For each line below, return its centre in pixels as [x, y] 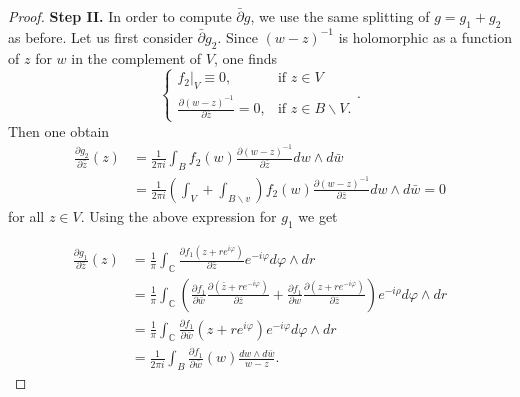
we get [318, 215]
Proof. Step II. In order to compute [120, 16]
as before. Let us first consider [100, 36]
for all [26, 215]
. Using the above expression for [178, 215]
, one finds [245, 57]
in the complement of [136, 57]
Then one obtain [59, 130]
